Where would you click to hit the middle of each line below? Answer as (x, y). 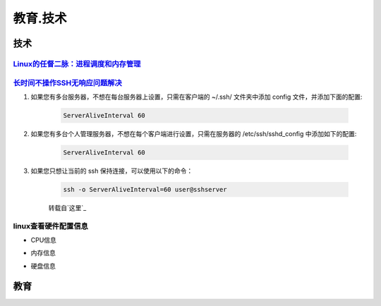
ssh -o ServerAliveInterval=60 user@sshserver (145, 189)
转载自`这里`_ (67, 207)
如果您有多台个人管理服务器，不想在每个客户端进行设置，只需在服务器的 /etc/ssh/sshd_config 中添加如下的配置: (194, 133)
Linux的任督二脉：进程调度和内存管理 (77, 63)
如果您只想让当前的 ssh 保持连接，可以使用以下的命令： (112, 171)
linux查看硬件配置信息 (50, 226)
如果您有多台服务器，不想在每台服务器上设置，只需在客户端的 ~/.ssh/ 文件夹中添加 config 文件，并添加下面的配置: (196, 97)
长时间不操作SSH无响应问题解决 (68, 82)
